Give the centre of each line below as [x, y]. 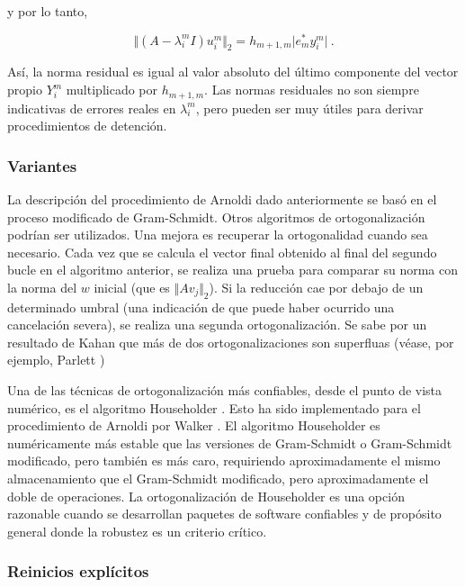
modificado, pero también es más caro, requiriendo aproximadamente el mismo [224, 461]
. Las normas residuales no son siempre [312, 90]
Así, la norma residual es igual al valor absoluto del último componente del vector [233, 72]
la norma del [42, 287]
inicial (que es [132, 287]
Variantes [42, 165]
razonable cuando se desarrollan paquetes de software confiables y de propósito [224, 514]
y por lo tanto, [48, 11]
